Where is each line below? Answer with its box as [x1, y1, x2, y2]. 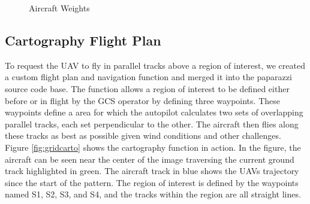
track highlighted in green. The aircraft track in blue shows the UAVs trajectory [5, 165, 299, 177]
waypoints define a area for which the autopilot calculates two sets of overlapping [5, 106, 303, 118]
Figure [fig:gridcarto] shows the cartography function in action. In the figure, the [5, 141, 301, 153]
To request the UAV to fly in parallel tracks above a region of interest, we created [5, 59, 305, 71]
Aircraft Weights [29, 2, 90, 14]
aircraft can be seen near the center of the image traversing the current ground [5, 153, 294, 165]
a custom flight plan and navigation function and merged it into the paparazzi [5, 71, 292, 83]
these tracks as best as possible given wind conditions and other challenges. [5, 129, 281, 142]
